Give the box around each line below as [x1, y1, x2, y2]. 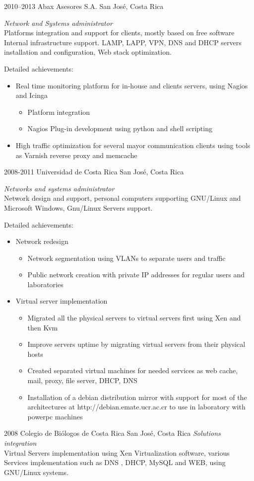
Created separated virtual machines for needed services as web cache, [27, 365, 238, 376]
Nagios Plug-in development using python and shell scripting [27, 123, 212, 134]
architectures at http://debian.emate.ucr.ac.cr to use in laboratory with [27, 401, 246, 412]
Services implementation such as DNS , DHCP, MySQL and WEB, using [4, 457, 226, 468]
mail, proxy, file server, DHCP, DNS [27, 375, 137, 386]
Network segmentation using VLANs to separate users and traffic [27, 252, 226, 263]
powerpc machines [27, 411, 83, 421]
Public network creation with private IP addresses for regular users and [27, 269, 245, 280]
